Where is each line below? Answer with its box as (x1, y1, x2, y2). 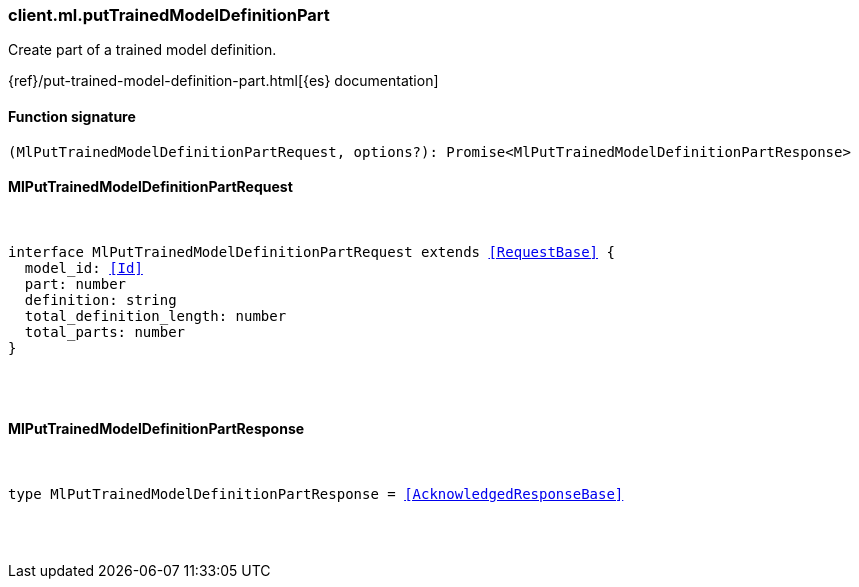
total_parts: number (24, 323, 186, 340)
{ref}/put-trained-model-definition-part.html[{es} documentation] (8, 72, 439, 90)
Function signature (8, 107, 136, 125)
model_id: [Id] (24, 259, 143, 276)
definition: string (24, 291, 177, 308)
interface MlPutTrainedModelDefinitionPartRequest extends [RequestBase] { (8, 243, 615, 260)
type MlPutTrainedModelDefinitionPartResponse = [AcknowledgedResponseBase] (8, 486, 624, 503)
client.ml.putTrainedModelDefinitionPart (8, 5, 330, 25)
